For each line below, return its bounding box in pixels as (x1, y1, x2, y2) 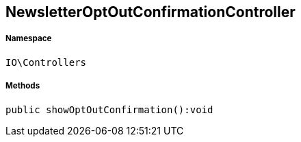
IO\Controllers (5, 56, 87, 68)
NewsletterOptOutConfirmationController (5, 3, 296, 21)
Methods (5, 81, 40, 91)
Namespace (5, 34, 52, 44)
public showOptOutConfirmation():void (5, 104, 213, 115)
